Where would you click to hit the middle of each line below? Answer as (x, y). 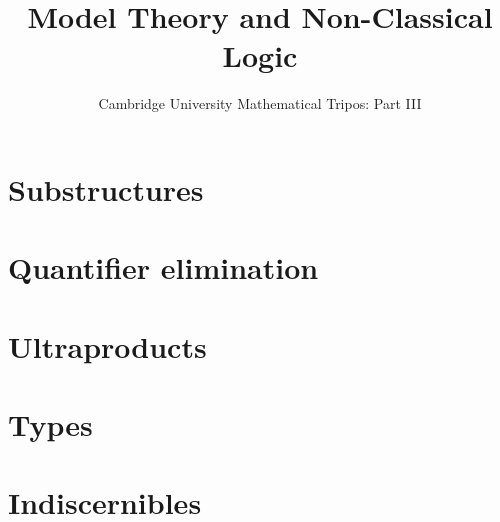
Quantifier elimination (163, 267)
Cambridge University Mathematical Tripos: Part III (260, 103)
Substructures (106, 188)
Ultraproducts (107, 345)
